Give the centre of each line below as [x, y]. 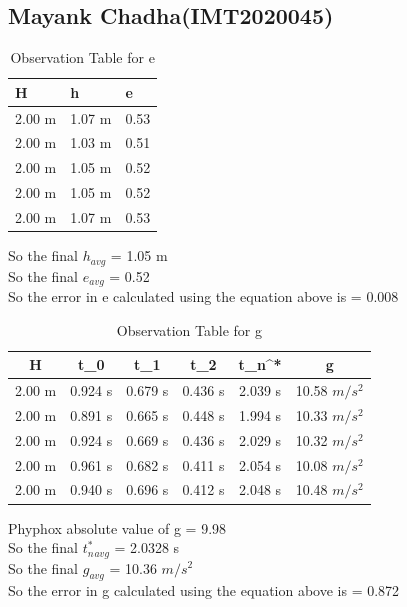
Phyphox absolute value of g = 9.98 [117, 527]
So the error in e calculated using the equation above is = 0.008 [203, 296]
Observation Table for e [82, 57]
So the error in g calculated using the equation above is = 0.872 [204, 590]
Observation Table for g [189, 329]
